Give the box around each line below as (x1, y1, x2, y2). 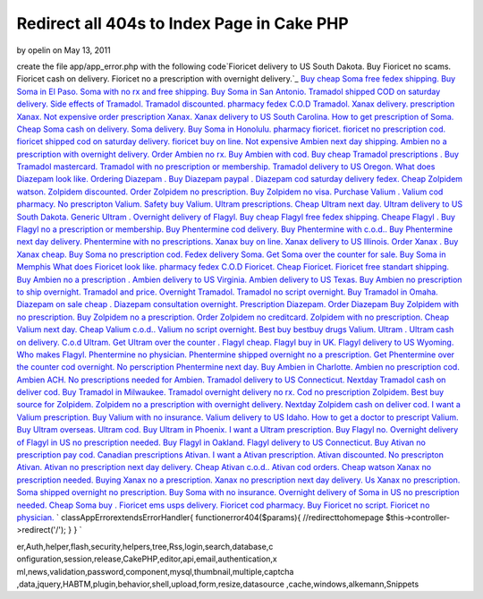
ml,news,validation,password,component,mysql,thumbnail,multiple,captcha (16, 566, 294, 577)
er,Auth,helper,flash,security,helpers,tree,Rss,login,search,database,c (16, 541, 274, 552)
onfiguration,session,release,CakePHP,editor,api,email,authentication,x (16, 553, 277, 564)
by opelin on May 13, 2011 (16, 45, 111, 56)
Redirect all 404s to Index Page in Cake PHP (16, 13, 349, 33)
